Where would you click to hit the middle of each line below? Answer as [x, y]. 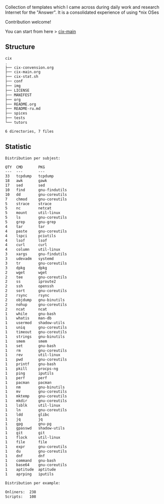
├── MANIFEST [18, 95]
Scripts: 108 [21, 497]
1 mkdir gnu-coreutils [36, 401]
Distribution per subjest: [33, 158]
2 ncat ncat [26, 309]
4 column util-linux [33, 250]
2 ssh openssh [30, 286]
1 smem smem [26, 341]
